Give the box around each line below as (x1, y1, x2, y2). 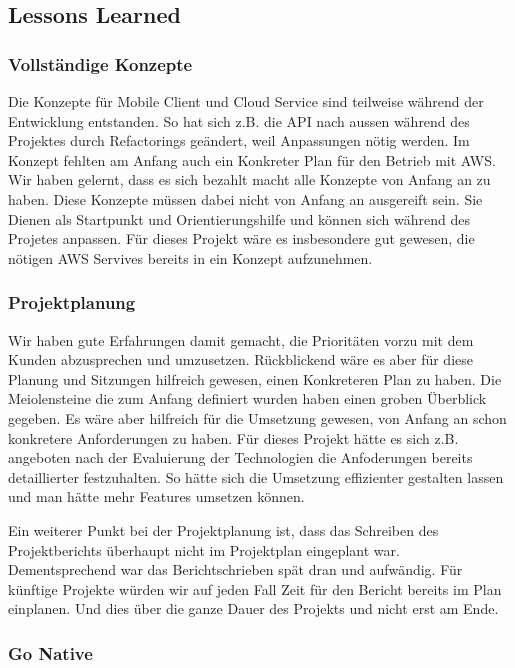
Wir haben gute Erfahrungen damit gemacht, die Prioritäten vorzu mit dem (8, 329, 474, 350)
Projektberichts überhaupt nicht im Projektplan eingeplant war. (8, 539, 400, 560)
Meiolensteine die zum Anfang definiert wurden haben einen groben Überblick (8, 388, 487, 409)
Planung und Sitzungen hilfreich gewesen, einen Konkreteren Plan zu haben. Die (8, 368, 502, 389)
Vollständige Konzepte (8, 51, 193, 76)
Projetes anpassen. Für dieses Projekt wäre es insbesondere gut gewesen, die (8, 228, 475, 249)
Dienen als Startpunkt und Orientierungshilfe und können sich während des (8, 208, 470, 229)
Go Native (8, 640, 93, 665)
